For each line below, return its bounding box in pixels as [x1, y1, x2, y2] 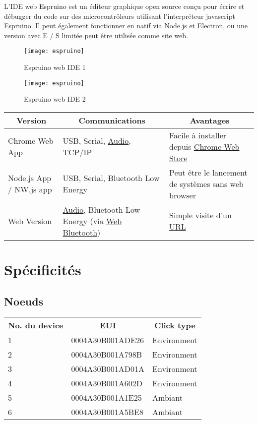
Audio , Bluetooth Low [63, 203, 140, 215]
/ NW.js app [8, 183, 52, 195]
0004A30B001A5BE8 [71, 406, 144, 418]
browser [169, 189, 196, 201]
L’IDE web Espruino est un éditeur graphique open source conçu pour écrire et [4, 1, 245, 11]
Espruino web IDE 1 [24, 62, 86, 72]
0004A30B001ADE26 [71, 334, 144, 346]
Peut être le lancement [169, 166, 248, 178]
